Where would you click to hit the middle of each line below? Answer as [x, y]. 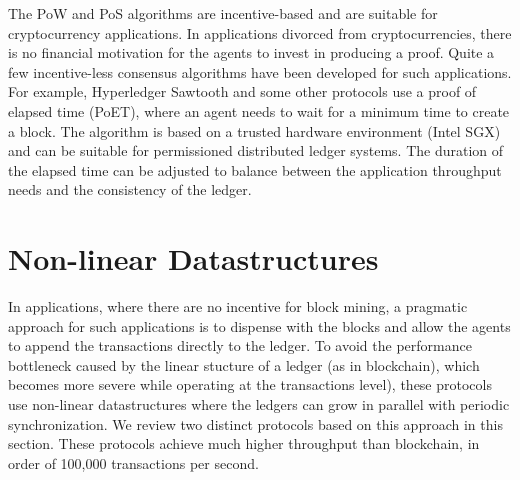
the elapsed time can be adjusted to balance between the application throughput [255, 169]
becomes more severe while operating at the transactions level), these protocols [250, 384]
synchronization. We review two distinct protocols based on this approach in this [255, 423]
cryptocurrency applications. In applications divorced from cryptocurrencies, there [260, 32]
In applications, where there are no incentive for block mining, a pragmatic [238, 306]
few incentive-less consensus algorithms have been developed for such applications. [260, 71]
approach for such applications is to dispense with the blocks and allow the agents [259, 325]
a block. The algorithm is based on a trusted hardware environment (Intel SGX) [254, 130]
